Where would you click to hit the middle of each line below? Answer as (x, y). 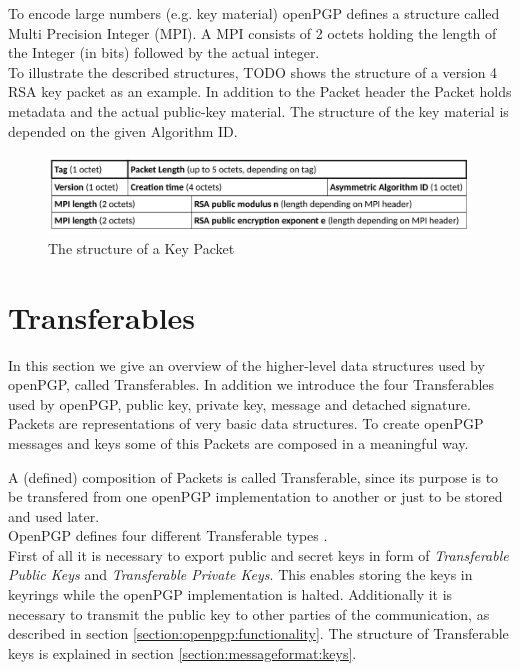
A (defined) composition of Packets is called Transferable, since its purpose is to (253, 476)
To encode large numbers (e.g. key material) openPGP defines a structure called (254, 13)
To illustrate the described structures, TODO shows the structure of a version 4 (253, 71)
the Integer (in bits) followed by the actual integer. (164, 52)
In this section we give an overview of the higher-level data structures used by (246, 364)
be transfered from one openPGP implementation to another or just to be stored (255, 496)
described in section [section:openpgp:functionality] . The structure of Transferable (258, 633)
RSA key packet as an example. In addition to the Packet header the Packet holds (260, 91)
